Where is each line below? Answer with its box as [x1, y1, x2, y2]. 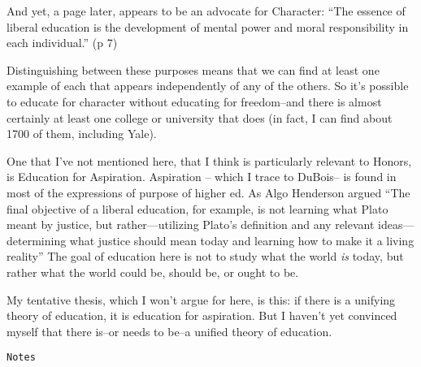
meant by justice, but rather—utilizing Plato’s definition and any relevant [7, 216, 375, 233]
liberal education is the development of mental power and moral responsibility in [7, 18, 409, 35]
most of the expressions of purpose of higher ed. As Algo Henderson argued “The [7, 183, 410, 201]
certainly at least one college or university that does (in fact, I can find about [7, 109, 393, 126]
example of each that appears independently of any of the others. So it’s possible [7, 77, 409, 94]
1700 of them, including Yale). [7, 125, 157, 142]
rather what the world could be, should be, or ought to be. [7, 263, 299, 280]
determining [7, 231, 67, 248]
